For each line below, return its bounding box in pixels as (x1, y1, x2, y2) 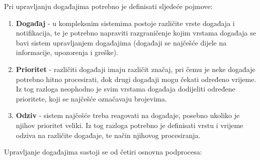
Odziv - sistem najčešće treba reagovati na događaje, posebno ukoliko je (16, 110, 240, 120)
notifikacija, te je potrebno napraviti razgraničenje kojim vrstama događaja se (16, 27, 256, 38)
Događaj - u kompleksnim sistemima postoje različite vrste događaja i (16, 17, 235, 28)
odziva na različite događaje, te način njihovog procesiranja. (16, 129, 201, 140)
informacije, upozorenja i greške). (16, 47, 119, 57)
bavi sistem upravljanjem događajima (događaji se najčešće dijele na (16, 37, 227, 47)
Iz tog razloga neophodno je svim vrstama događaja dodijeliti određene (16, 83, 235, 94)
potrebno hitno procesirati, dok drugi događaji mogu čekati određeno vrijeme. (16, 73, 256, 84)
